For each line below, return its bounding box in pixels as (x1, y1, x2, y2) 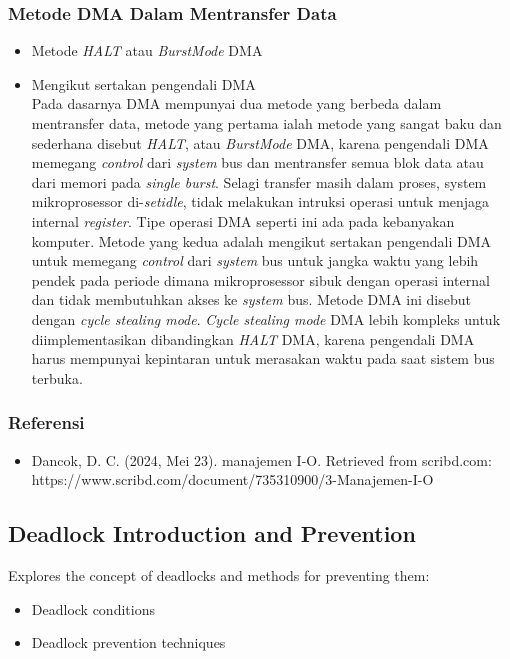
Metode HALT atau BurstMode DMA (31, 40, 263, 61)
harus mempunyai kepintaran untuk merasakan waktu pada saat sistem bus (31, 348, 495, 369)
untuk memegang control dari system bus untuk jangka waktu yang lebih (31, 250, 479, 271)
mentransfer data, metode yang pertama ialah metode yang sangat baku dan (31, 113, 502, 133)
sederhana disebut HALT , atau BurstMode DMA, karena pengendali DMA (31, 132, 489, 153)
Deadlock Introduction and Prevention (8, 518, 416, 549)
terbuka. (31, 367, 83, 388)
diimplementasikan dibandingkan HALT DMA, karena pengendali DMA (31, 328, 475, 349)
